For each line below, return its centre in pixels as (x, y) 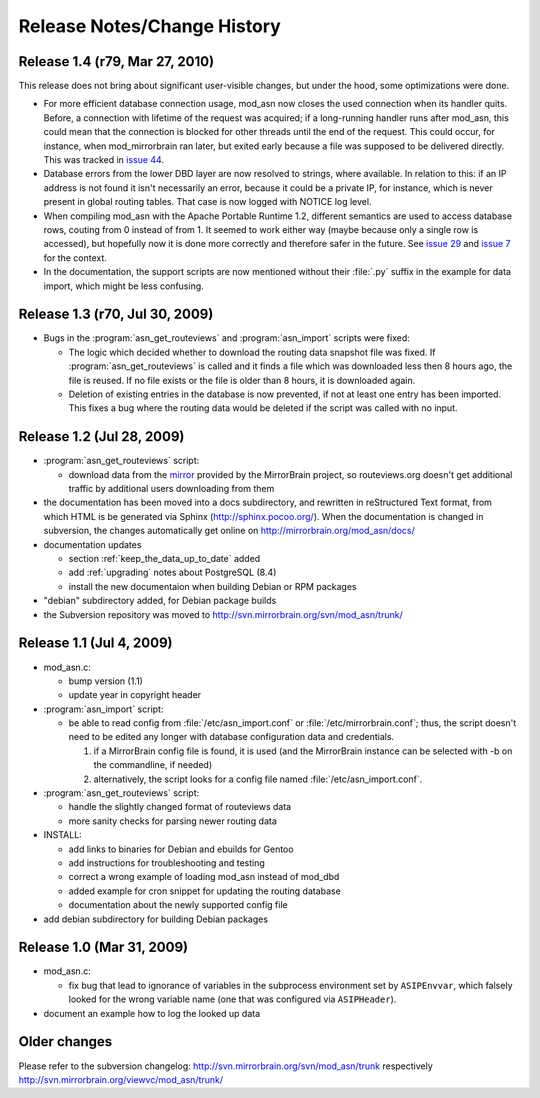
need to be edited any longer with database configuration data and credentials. (231, 737)
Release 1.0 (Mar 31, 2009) (103, 947)
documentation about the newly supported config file (178, 905)
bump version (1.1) (106, 681)
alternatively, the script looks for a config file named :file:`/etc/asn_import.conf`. (258, 779)
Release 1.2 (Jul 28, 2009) (101, 436)
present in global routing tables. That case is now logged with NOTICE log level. (207, 202)
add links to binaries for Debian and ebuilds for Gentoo (181, 849)
